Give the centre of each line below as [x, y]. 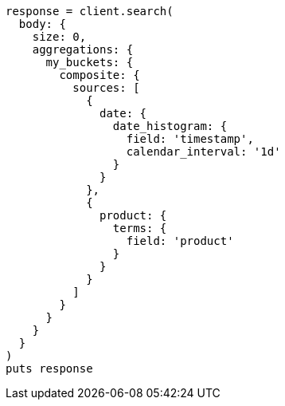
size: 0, [59, 37]
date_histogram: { [170, 126]
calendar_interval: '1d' [203, 152]
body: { [42, 24]
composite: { [100, 75]
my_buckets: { [90, 62]
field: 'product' [180, 241]
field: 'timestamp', [190, 139]
